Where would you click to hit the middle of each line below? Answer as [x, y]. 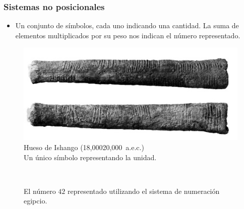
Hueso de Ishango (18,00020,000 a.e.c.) [84, 147]
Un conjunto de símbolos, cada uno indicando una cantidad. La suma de [127, 25]
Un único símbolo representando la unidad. [90, 157]
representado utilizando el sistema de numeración [143, 191]
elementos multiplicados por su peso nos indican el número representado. [128, 35]
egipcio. [36, 201]
